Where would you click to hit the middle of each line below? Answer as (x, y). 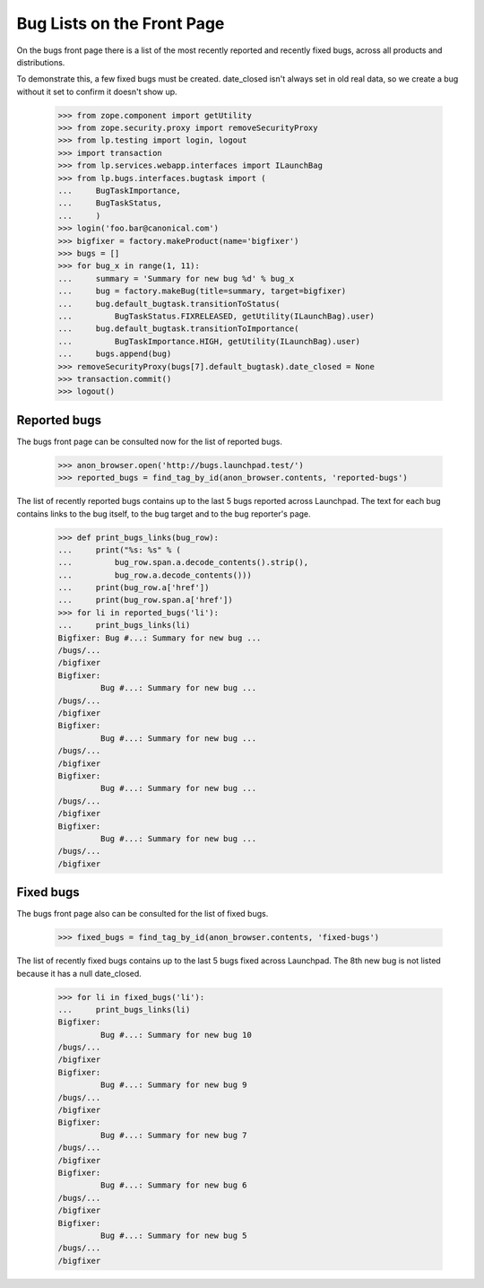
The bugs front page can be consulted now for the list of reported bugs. (149, 441)
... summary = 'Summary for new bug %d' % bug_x (176, 278)
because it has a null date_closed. (79, 973)
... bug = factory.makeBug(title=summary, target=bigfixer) (202, 291)
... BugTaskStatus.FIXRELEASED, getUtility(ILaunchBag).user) (216, 316)
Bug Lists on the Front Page (121, 23)
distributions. (41, 62)
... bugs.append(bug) (115, 354)
